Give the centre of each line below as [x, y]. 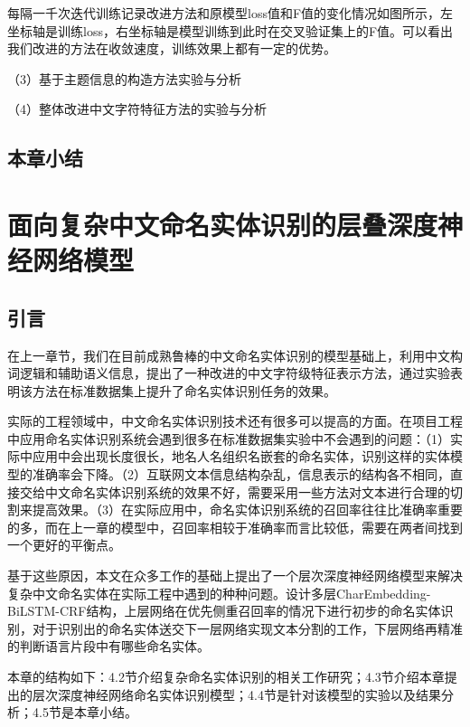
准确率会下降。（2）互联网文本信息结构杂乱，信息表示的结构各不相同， [241, 474]
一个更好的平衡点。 [64, 545]
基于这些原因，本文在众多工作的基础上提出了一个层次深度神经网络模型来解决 [235, 576]
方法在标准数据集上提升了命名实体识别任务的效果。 [184, 390]
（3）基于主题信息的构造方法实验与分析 [124, 78]
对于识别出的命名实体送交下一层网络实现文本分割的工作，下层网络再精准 [247, 628]
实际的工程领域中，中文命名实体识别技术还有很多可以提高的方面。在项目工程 [235, 421]
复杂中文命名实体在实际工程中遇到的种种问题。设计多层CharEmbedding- [219, 593]
